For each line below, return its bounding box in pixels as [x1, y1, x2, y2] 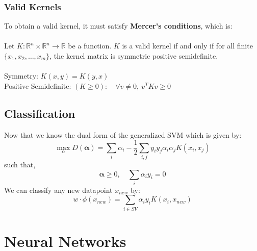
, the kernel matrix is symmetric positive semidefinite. [49, 51, 218, 61]
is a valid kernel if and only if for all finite [122, 40, 253, 51]
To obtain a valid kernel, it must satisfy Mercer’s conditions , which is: [4, 20, 233, 31]
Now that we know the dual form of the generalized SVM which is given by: [4, 129, 242, 140]
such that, [4, 159, 36, 169]
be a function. [68, 40, 112, 51]
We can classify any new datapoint [4, 184, 113, 195]
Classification [4, 105, 75, 121]
